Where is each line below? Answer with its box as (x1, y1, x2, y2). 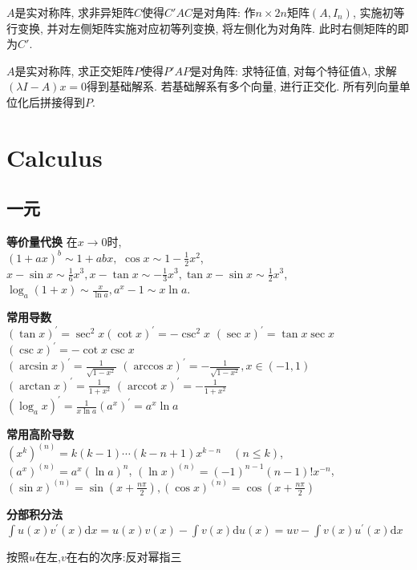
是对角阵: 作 (192, 4, 256, 20)
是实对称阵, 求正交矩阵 (14, 62, 135, 79)
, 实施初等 (352, 4, 405, 20)
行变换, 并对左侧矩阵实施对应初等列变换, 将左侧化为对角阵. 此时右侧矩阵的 (6, 19, 398, 36)
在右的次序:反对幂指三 (66, 548, 182, 565)
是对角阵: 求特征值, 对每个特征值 (189, 62, 362, 79)
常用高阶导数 (6, 426, 74, 443)
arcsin (19, 361, 49, 373)
